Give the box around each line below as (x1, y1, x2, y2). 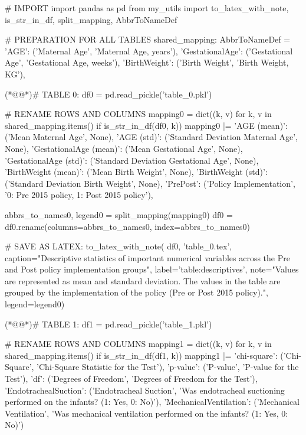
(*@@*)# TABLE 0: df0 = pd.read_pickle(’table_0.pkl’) (5, 87, 212, 100)
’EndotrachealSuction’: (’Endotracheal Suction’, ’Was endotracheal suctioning (5, 384, 285, 396)
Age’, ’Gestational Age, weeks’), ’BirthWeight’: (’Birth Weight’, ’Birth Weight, (5, 56, 289, 69)
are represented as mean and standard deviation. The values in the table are (5, 274, 281, 287)
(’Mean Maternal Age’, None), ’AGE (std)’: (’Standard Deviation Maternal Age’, (5, 131, 298, 143)
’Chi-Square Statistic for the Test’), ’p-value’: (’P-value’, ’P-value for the (37, 361, 299, 373)
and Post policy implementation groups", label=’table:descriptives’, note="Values (5, 263, 299, 275)
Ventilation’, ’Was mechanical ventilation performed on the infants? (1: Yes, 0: (5, 407, 288, 419)
